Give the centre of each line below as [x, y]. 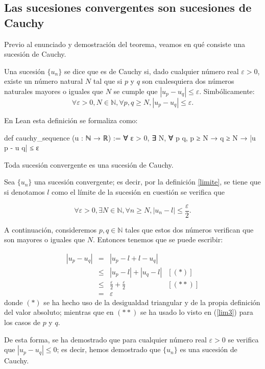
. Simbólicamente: [227, 91]
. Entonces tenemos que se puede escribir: [158, 239]
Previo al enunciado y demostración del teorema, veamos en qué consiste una [125, 44]
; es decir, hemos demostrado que [109, 349]
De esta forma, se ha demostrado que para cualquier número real [105, 339]
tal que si [108, 81]
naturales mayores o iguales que [54, 91]
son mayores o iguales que [45, 239]
